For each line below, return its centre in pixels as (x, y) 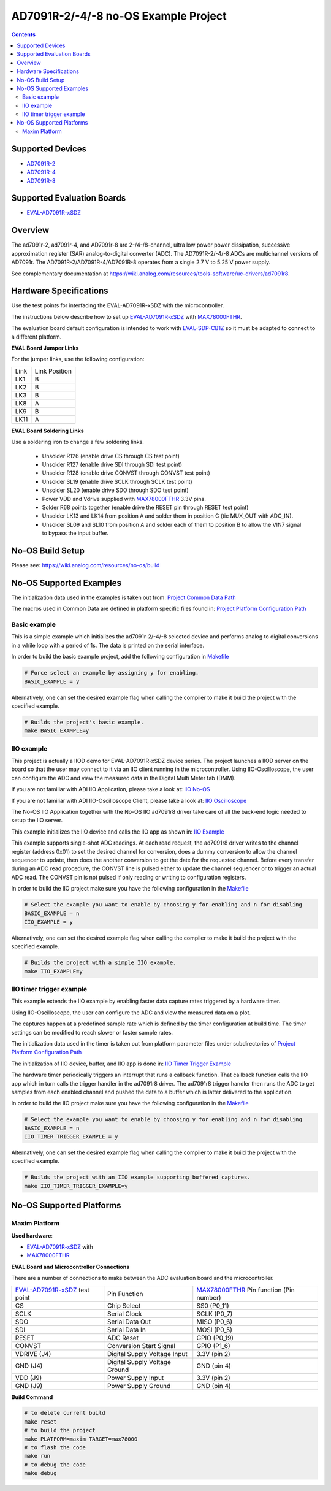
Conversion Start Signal (142, 1346)
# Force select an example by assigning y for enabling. (112, 673)
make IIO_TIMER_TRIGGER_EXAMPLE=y (76, 1186)
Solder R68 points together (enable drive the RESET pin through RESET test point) (145, 507)
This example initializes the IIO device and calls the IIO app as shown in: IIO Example (118, 832)
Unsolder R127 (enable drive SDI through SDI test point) (112, 464)
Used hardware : (32, 1235)
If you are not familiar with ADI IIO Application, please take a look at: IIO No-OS (111, 789)
